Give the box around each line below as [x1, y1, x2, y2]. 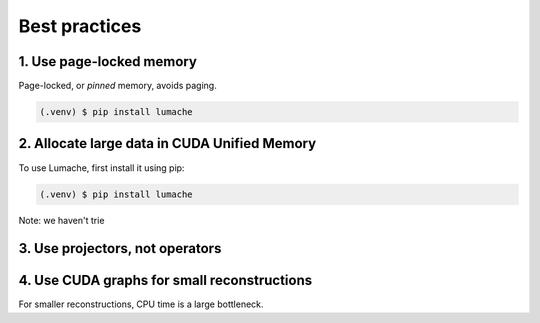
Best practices [18, 15, 142, 37]
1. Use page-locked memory [18, 53, 197, 70]
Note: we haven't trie [18, 214, 105, 226]
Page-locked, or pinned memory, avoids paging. [18, 80, 217, 92]
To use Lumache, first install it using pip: [18, 161, 185, 174]
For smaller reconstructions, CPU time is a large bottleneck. [18, 298, 264, 310]
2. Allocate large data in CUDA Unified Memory [18, 135, 317, 152]
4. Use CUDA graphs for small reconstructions [18, 272, 313, 289]
